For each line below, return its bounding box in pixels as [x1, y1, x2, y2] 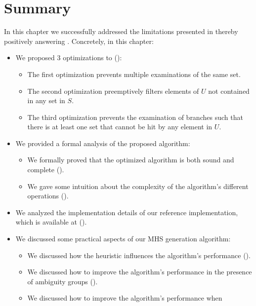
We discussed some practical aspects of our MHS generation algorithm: [15, 233, 231, 244]
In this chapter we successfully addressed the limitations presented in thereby [4, 26, 238, 37]
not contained [208, 85, 250, 96]
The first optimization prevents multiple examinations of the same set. [27, 69, 241, 79]
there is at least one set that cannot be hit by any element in [27, 121, 213, 132]
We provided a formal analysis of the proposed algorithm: [15, 138, 190, 148]
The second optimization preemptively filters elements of [27, 85, 199, 96]
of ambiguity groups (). [27, 276, 98, 286]
